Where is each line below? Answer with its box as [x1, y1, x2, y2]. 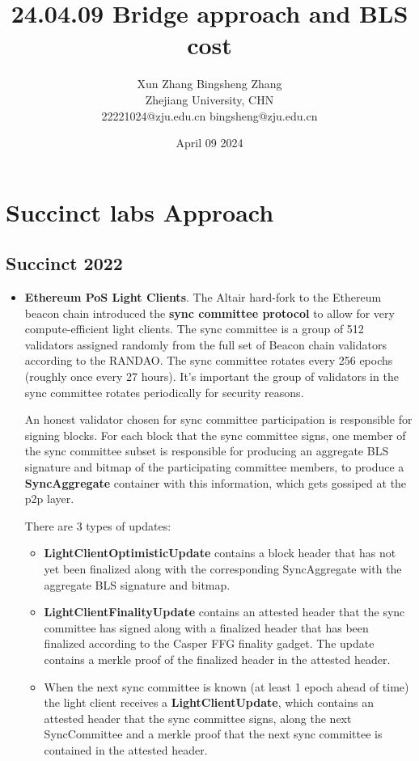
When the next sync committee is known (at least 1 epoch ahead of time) [44, 678, 409, 695]
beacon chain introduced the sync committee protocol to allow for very [24, 304, 395, 321]
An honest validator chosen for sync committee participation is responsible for [24, 411, 413, 428]
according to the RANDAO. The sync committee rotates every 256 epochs [24, 352, 393, 369]
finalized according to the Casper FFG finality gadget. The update [44, 635, 375, 652]
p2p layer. [24, 490, 74, 507]
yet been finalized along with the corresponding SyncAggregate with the [44, 560, 402, 577]
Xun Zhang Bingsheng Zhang [137, 75, 282, 92]
